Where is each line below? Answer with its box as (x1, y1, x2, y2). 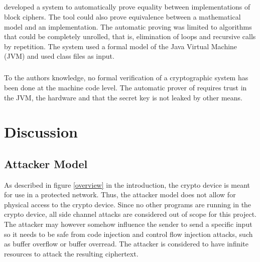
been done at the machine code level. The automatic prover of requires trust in (4, 82, 247, 92)
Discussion (4, 121, 78, 142)
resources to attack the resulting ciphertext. (4, 248, 139, 258)
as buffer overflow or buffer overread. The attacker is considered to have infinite (4, 238, 249, 249)
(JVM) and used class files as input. (4, 51, 114, 61)
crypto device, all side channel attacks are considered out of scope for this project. (4, 209, 257, 219)
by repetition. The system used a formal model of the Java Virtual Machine (4, 41, 237, 51)
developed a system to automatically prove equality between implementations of (4, 2, 250, 12)
